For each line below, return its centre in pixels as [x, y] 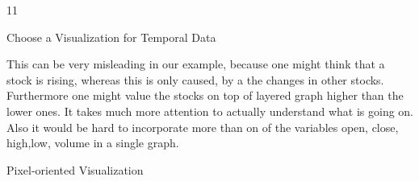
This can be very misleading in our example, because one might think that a [196, 64]
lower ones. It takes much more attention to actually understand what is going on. [210, 111]
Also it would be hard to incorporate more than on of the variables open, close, [203, 127]
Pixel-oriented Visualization [75, 169]
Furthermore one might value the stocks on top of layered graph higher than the [205, 95]
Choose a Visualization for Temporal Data [111, 37]
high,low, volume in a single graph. [93, 143]
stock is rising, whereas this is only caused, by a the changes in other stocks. [195, 79]
